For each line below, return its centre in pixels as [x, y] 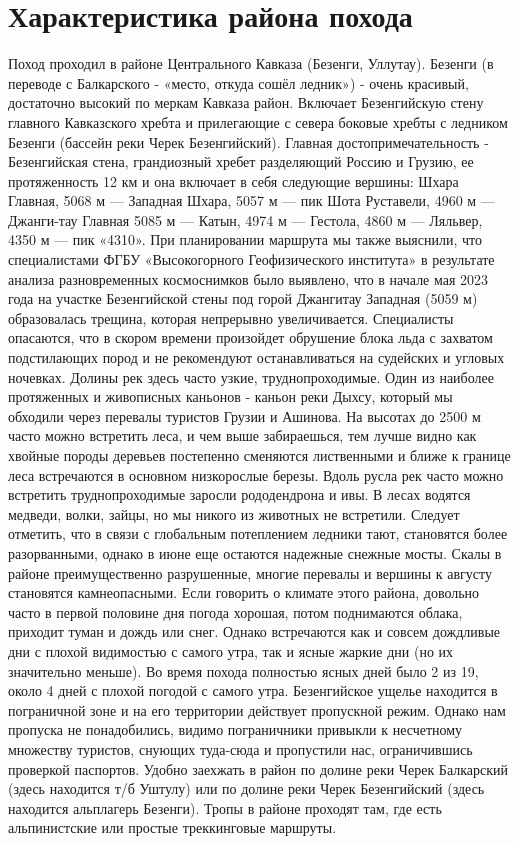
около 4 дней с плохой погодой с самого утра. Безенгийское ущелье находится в [253, 690]
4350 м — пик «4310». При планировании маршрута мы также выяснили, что [245, 239]
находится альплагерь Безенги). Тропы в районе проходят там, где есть [225, 807]
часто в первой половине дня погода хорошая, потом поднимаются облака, [235, 611]
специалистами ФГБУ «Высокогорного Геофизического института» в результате [251, 259]
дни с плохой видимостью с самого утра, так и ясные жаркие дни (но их [231, 650]
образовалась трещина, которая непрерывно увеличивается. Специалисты [231, 317]
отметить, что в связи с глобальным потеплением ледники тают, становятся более [258, 533]
